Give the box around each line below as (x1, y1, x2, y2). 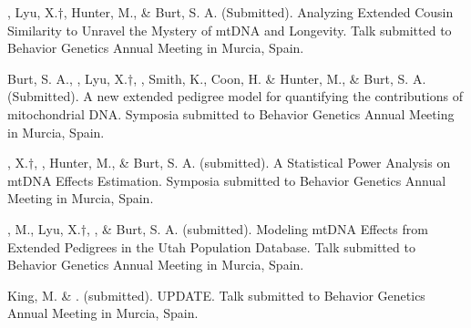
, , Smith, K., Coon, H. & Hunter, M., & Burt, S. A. (133, 68, 426, 87)
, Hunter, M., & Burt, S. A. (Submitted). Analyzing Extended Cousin (63, 3, 454, 21)
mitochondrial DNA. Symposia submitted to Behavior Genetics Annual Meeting (7, 104, 455, 123)
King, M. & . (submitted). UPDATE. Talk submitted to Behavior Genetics (7, 285, 425, 304)
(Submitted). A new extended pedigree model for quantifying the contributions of (7, 87, 463, 106)
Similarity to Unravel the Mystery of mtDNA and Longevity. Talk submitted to (7, 20, 452, 39)
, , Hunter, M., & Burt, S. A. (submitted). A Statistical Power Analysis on (34, 153, 451, 172)
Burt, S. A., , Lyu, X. (7, 68, 128, 87)
